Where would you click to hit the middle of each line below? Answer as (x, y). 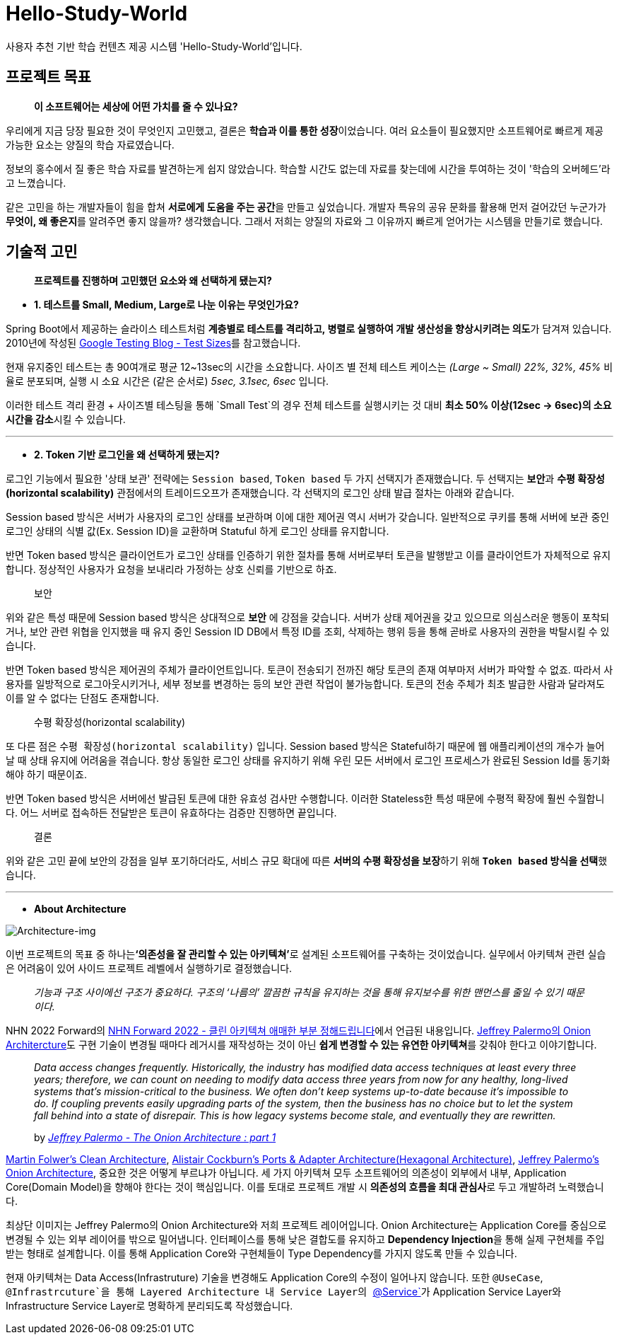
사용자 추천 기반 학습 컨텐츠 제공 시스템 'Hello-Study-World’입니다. (154, 46)
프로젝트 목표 (48, 77)
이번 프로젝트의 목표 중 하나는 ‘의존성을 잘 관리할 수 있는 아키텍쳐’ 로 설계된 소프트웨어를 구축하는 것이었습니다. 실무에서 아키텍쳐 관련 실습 (306, 954)
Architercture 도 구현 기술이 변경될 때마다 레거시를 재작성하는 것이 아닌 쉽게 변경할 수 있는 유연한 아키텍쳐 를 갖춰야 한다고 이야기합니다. (301, 1045)
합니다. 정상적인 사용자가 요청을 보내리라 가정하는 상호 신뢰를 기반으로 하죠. (171, 570)
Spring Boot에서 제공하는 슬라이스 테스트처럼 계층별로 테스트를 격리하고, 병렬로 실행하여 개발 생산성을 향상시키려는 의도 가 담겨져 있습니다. (309, 329)
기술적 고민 (42, 252)
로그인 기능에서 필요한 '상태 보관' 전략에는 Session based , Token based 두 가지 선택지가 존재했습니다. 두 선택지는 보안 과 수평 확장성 (305, 479)
